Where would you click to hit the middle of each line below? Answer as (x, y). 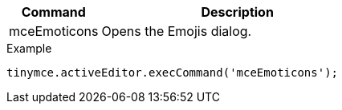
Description (237, 12)
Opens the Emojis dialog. (177, 31)
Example (29, 48)
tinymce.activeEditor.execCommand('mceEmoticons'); (173, 73)
